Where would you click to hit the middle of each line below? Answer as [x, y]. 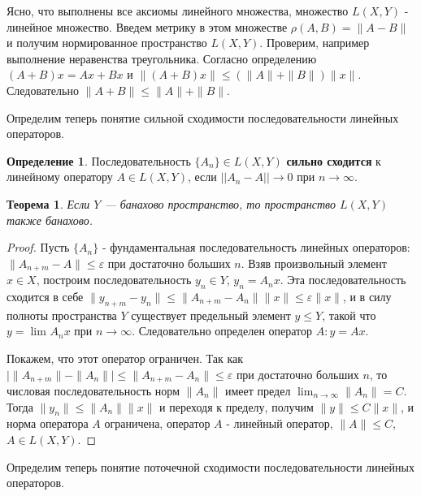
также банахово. [50, 220]
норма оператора [48, 423]
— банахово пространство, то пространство [220, 203]
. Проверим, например [315, 43]
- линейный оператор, [280, 423]
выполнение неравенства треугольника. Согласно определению [162, 58]
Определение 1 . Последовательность [99, 160]
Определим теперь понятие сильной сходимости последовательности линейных [203, 117]
